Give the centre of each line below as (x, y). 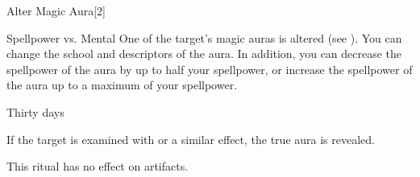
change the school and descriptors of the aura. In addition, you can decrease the (204, 54)
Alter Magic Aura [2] (56, 10)
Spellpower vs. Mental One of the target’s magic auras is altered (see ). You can (204, 37)
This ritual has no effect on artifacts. (98, 166)
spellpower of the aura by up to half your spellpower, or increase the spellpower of (210, 69)
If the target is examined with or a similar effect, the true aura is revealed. (191, 139)
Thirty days (35, 111)
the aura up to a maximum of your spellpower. (122, 85)
